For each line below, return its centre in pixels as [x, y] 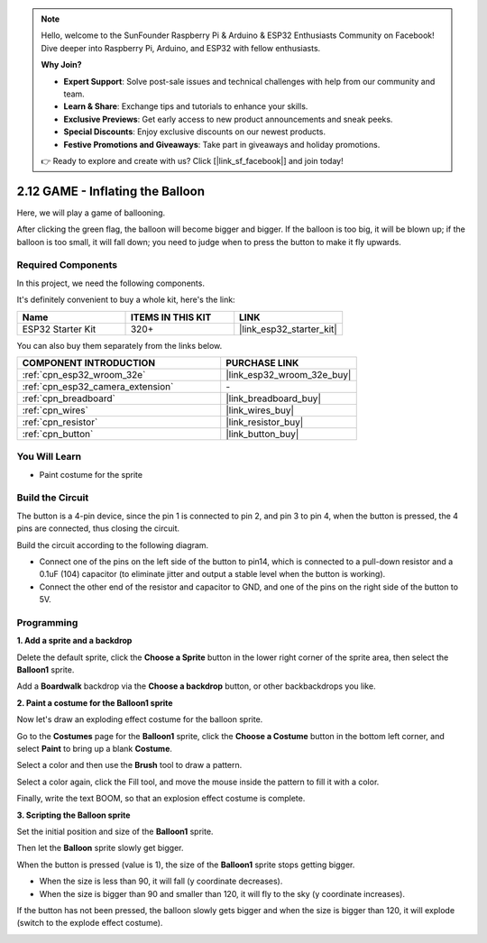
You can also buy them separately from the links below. [119, 345]
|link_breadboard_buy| [274, 398]
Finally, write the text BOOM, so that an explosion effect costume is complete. [161, 799]
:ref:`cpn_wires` [55, 410]
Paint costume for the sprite [91, 474]
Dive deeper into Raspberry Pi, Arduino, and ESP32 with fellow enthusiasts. [181, 48]
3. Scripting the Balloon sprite [74, 815]
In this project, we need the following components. [110, 283]
